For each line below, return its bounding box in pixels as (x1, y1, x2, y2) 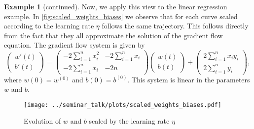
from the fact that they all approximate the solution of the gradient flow (4, 30, 223, 40)
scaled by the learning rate (89, 115, 170, 126)
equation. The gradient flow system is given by (4, 40, 145, 50)
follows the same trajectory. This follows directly (102, 21, 249, 31)
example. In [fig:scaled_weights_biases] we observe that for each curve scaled (4, 11, 238, 21)
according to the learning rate (4, 21, 94, 31)
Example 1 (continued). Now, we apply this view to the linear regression (4, 1, 227, 11)
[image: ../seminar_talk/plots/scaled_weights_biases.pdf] (24, 101, 221, 108)
